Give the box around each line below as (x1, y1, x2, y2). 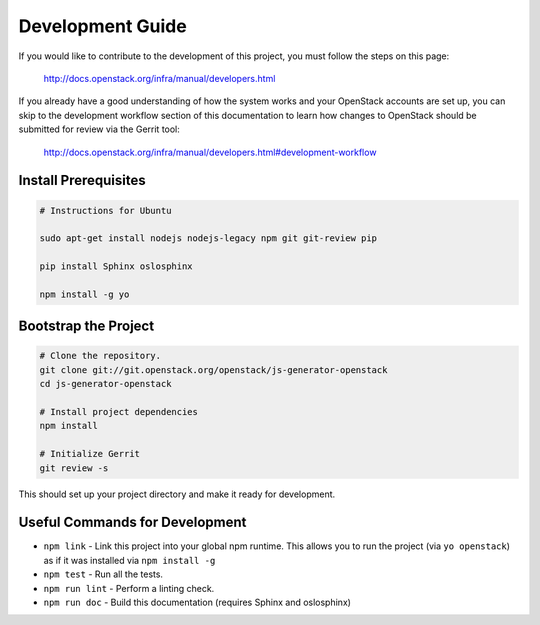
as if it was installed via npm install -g (43, 554, 216, 566)
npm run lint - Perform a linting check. (43, 582, 215, 594)
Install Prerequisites (18, 172, 146, 189)
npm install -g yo (39, 288, 130, 300)
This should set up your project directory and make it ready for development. (18, 488, 336, 500)
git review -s (39, 462, 109, 474)
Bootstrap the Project (18, 318, 155, 335)
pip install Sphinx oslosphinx (39, 261, 194, 272)
